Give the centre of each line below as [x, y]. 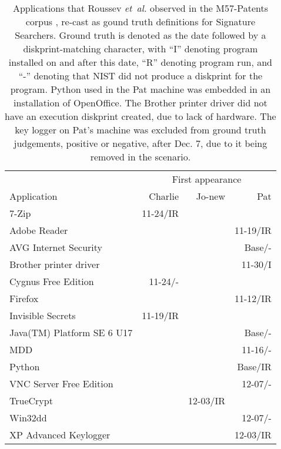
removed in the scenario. [140, 157]
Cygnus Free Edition [52, 281]
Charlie [164, 196]
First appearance [207, 179]
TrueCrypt [31, 401]
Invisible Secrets [43, 315]
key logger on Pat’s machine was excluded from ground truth [140, 130]
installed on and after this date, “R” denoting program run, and [140, 62]
